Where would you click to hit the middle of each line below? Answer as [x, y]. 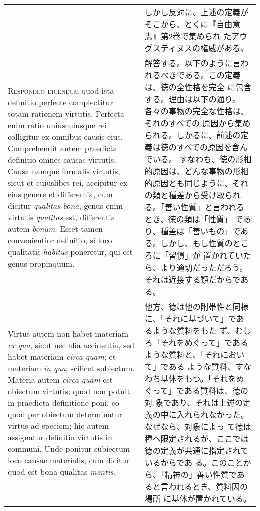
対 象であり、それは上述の [194, 403]
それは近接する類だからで [193, 279]
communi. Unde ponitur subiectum [69, 448]
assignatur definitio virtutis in [60, 437]
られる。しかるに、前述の [193, 135]
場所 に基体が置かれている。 [198, 499]
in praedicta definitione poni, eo [64, 402]
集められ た [210, 36]
